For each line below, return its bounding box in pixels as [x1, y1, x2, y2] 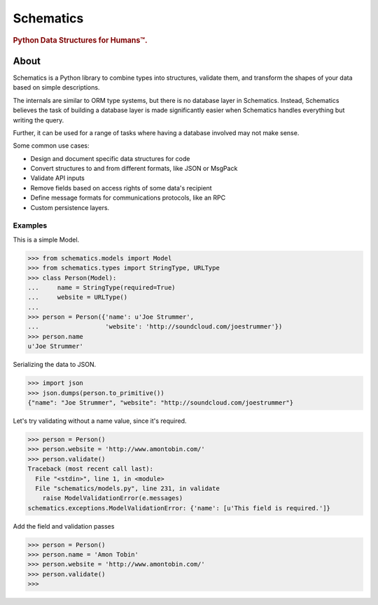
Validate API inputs [30, 174, 85, 182]
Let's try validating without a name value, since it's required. [13, 417, 187, 425]
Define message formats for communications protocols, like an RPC [30, 193, 226, 202]
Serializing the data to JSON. [13, 361, 97, 369]
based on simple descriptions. [13, 83, 100, 92]
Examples [13, 221, 48, 230]
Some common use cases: [13, 141, 90, 150]
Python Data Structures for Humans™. [13, 35, 148, 45]
